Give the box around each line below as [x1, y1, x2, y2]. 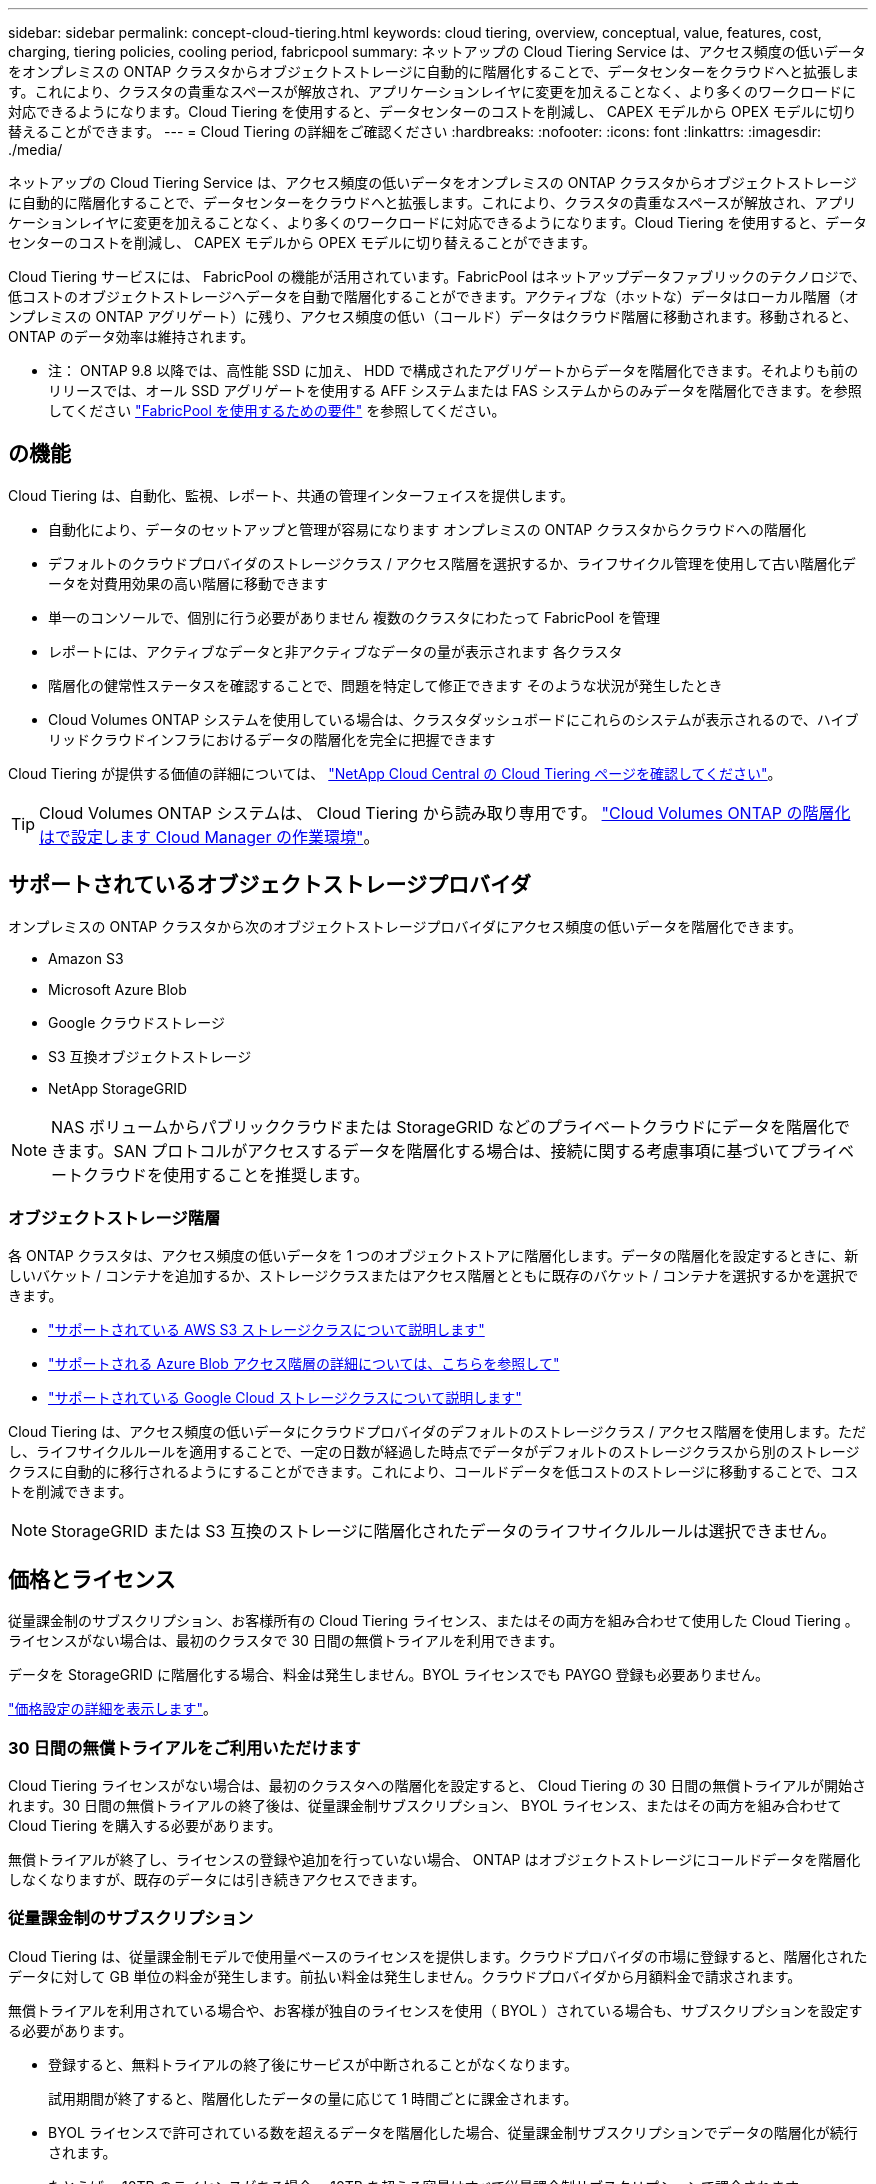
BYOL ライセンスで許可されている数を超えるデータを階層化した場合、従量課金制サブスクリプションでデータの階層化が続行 [48, 2123, 858, 2141]
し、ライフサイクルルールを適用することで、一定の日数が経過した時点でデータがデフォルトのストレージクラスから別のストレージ [8, 1443, 860, 1461]
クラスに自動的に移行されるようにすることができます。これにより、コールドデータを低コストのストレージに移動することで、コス [8, 1463, 859, 1481]
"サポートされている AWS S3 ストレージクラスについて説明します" [48, 1321, 485, 1339]
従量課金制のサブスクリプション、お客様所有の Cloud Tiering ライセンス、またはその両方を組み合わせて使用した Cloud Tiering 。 [8, 1612, 859, 1630]
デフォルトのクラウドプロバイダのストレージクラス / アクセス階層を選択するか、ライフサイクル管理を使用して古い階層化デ [48, 554, 856, 572]
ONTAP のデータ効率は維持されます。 [8, 328, 255, 345]
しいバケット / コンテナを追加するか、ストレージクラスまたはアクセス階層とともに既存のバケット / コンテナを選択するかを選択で [8, 1267, 859, 1285]
